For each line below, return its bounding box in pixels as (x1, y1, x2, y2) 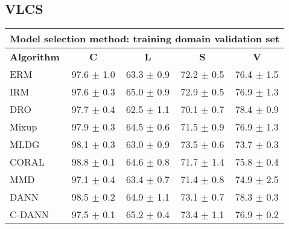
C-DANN (10, 207, 49, 222)
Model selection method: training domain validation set (10, 31, 280, 46)
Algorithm (10, 50, 60, 64)
